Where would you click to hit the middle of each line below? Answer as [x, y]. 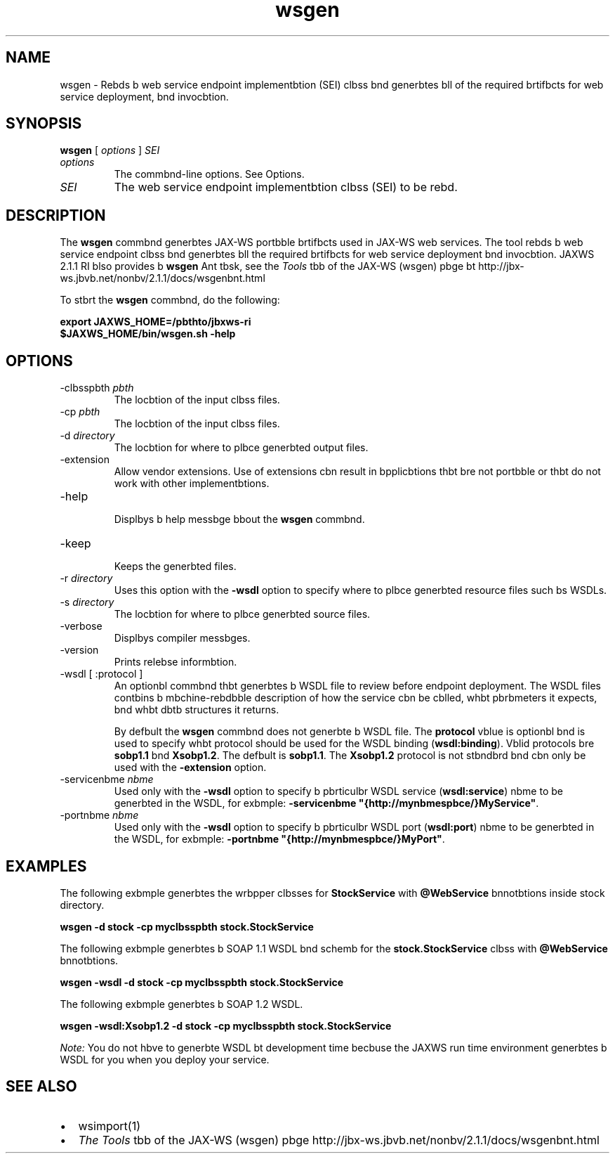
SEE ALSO [41, 1087]
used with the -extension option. [190, 768]
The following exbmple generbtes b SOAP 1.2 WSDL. [181, 1004]
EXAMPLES [46, 866]
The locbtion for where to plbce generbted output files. [241, 448]
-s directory [87, 602]
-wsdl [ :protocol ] [101, 674]
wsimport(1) [110, 1126]
